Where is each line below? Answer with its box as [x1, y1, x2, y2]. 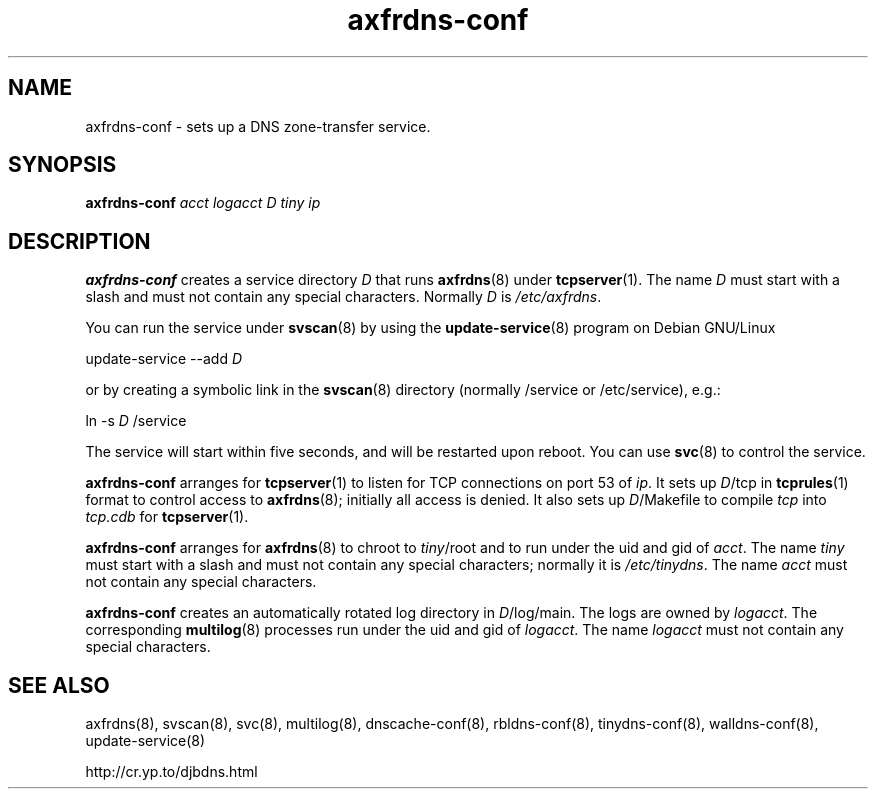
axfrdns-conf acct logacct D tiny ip [85, 194, 321, 212]
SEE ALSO [8, 672, 110, 698]
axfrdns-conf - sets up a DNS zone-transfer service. [85, 117, 431, 135]
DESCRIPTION [8, 228, 151, 254]
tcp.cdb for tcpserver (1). [85, 508, 249, 526]
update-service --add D [85, 350, 243, 368]
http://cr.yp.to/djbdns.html [85, 763, 258, 781]
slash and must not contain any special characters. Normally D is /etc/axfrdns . [85, 288, 602, 306]
